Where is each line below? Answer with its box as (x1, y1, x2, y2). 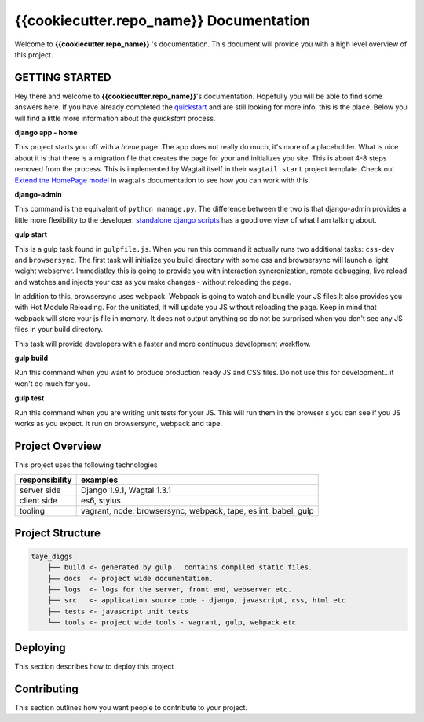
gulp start (14, 230, 47, 239)
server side (19, 484, 61, 495)
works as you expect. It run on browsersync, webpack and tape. (14, 419, 223, 428)
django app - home (14, 128, 78, 138)
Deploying (14, 641, 66, 654)
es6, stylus (80, 495, 122, 507)
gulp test (14, 393, 45, 403)
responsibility (19, 474, 72, 485)
